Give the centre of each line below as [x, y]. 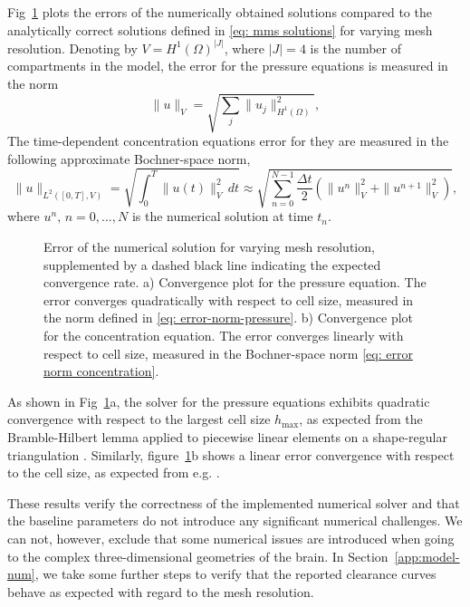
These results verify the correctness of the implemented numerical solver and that [234, 502]
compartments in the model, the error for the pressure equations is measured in [228, 66]
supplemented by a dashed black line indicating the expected [212, 264]
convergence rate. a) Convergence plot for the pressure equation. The [235, 282]
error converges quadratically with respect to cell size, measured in [229, 299]
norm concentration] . [101, 371]
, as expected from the [361, 419]
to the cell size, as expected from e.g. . [114, 472]
